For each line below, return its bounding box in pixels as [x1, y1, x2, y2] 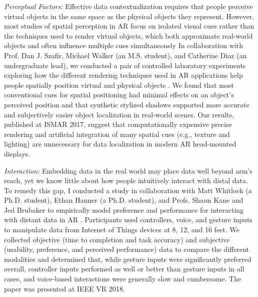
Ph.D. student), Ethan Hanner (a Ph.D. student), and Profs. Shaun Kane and [4, 195, 243, 205]
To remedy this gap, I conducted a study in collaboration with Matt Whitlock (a [4, 185, 252, 195]
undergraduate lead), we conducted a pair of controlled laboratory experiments [4, 60, 246, 70]
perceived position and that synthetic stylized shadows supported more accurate [4, 99, 249, 109]
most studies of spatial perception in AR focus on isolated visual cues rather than [4, 21, 254, 31]
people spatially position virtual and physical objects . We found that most [4, 79, 234, 90]
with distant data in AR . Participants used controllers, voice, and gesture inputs [4, 214, 252, 225]
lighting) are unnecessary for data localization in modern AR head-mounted [4, 138, 236, 149]
